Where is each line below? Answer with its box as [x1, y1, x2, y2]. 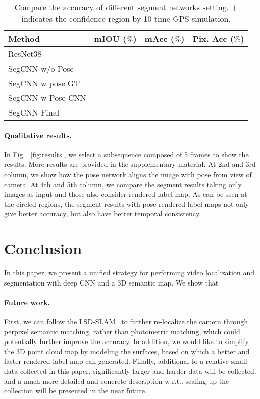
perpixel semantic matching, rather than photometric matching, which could [4, 326, 240, 336]
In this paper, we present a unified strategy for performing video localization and [4, 267, 254, 278]
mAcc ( [144, 33, 174, 44]
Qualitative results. [4, 130, 72, 140]
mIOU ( [94, 33, 127, 44]
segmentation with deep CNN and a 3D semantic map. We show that [4, 277, 219, 288]
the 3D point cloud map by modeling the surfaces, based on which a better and [4, 346, 250, 356]
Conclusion [4, 238, 82, 259]
